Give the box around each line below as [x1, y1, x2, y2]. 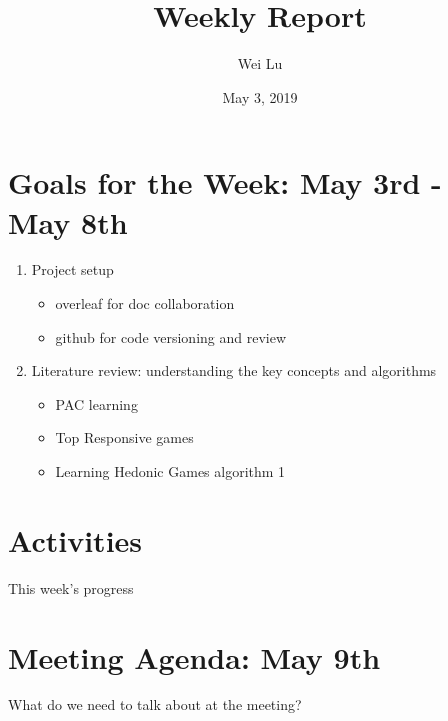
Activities [8, 519, 143, 560]
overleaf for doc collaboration [55, 293, 235, 314]
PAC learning [55, 393, 138, 414]
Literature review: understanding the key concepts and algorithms [31, 360, 437, 381]
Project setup [31, 259, 114, 280]
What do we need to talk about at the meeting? [8, 694, 302, 715]
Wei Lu [237, 53, 283, 74]
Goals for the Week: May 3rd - [8, 162, 442, 203]
